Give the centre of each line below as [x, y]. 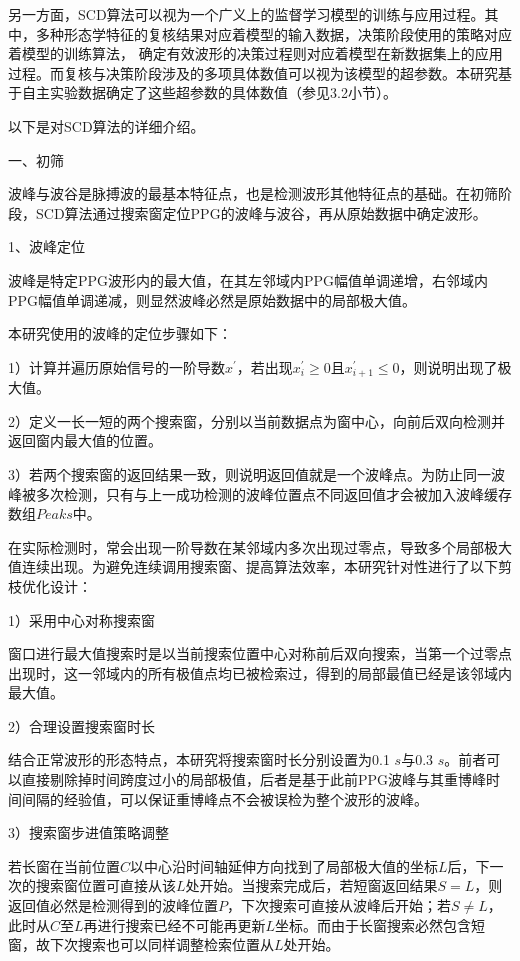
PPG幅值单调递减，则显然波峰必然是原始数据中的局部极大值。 [212, 299]
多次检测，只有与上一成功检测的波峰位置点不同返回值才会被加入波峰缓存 [273, 493]
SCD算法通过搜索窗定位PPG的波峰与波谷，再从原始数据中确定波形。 [261, 212]
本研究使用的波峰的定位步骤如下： [120, 333]
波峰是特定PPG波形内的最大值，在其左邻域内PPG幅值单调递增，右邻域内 [248, 279]
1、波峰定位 [46, 246]
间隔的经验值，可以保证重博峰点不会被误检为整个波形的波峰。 [224, 798]
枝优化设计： [50, 585]
